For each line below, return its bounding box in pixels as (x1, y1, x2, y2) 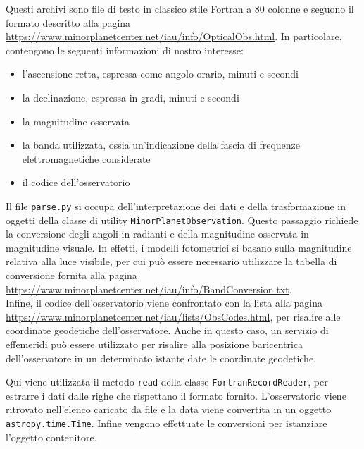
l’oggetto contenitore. (6, 429, 97, 444)
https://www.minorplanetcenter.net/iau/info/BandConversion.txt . (6, 281, 292, 296)
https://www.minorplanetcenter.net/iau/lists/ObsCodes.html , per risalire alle (6, 309, 341, 324)
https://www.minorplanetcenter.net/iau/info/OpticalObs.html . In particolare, (6, 29, 342, 44)
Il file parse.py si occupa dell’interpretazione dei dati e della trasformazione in (6, 198, 346, 213)
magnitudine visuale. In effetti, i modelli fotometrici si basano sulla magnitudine (6, 240, 352, 254)
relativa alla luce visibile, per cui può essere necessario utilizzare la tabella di (6, 254, 337, 269)
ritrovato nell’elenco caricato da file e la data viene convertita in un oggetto (6, 402, 332, 417)
